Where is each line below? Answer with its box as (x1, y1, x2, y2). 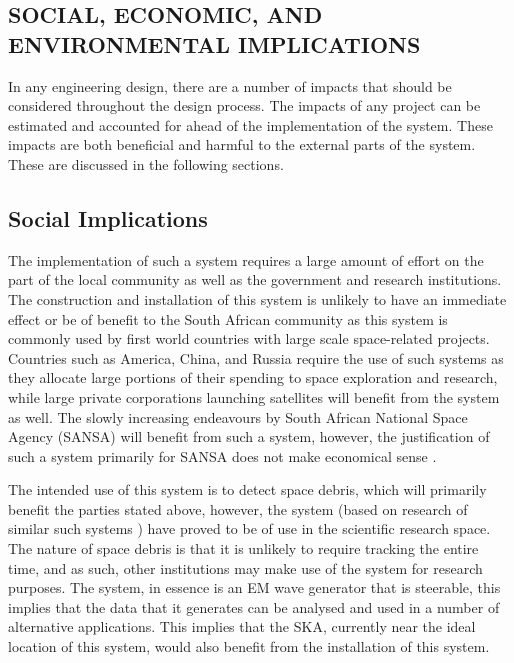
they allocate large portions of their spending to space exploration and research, (8, 367, 498, 388)
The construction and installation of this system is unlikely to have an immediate (8, 288, 507, 309)
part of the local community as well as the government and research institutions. (8, 269, 502, 290)
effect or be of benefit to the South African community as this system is (8, 308, 448, 329)
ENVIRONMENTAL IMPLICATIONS (8, 28, 421, 59)
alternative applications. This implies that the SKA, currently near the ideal (8, 616, 476, 637)
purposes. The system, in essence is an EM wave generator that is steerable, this (8, 577, 501, 598)
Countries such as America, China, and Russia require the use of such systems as (8, 347, 504, 368)
